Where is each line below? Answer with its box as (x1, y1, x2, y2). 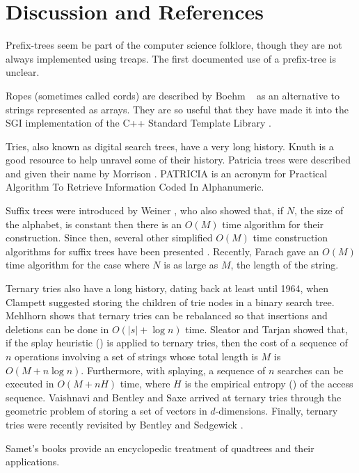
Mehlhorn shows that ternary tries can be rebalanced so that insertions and (6, 308, 328, 323)
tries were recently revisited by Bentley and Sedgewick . (6, 417, 244, 431)
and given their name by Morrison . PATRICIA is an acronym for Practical (6, 166, 328, 180)
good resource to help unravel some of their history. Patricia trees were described (6, 152, 351, 167)
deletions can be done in (6, 321, 109, 336)
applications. (6, 454, 60, 469)
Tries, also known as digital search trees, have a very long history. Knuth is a (6, 138, 334, 153)
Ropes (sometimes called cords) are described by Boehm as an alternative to (6, 88, 340, 102)
